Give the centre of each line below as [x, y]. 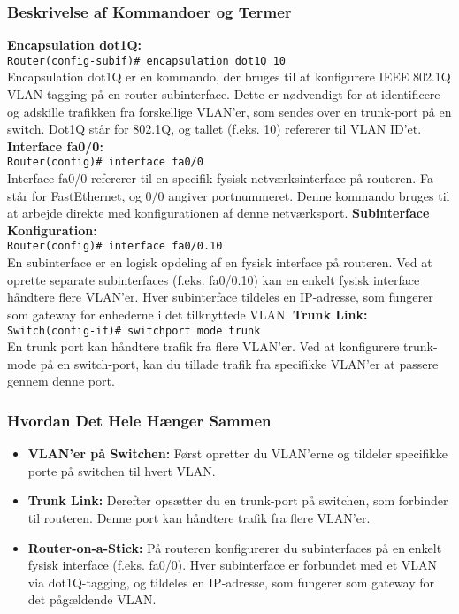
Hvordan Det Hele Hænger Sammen [139, 420]
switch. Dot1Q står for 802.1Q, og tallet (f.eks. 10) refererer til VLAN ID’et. [214, 129]
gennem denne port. [61, 381]
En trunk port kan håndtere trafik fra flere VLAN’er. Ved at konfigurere [203, 346]
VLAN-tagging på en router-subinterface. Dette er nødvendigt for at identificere [224, 94]
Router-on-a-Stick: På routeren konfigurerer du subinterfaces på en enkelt [235, 547]
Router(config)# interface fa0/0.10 [115, 246]
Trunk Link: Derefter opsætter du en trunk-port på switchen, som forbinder [238, 500]
